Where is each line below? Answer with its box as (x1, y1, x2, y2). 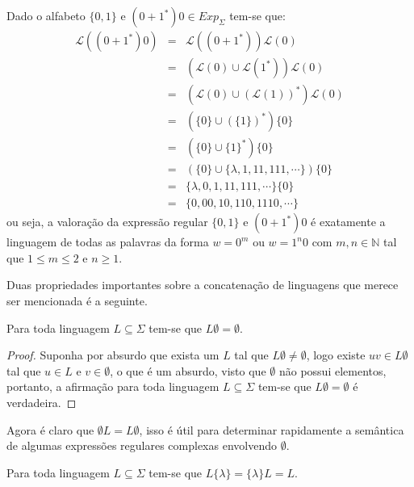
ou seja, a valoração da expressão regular (6, 213, 208, 230)
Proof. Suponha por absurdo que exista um (6, 346, 220, 363)
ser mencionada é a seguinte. (6, 292, 148, 309)
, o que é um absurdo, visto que (110, 362, 266, 379)
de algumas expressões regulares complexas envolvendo (6, 437, 277, 454)
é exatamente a (311, 213, 386, 230)
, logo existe (306, 346, 366, 363)
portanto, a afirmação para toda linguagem (6, 378, 220, 395)
